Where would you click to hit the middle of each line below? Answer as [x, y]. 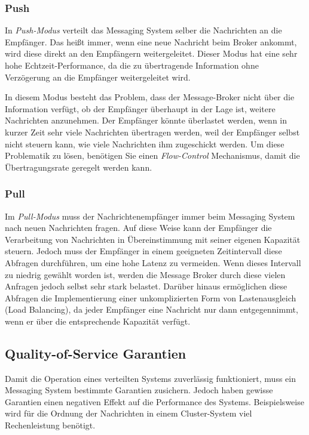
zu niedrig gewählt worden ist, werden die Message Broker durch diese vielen [145, 274]
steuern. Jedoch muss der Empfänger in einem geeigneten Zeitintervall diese [143, 251]
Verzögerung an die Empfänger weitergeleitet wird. [98, 77]
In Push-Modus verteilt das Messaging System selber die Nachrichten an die [143, 30]
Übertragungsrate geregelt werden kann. [79, 167]
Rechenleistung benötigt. [50, 425]
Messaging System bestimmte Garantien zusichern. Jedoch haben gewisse [139, 390]
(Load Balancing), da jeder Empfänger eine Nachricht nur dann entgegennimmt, [152, 309]
